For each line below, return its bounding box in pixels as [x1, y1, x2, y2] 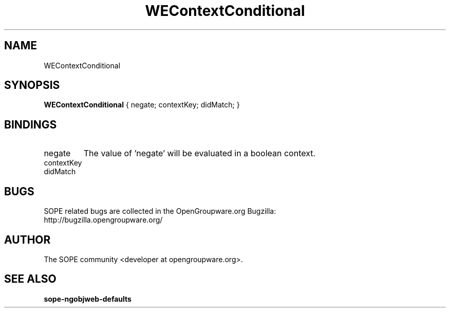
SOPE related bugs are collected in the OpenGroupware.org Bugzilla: [44, 207, 276, 216]
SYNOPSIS [4, 79, 60, 92]
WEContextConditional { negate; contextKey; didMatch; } [44, 100, 240, 109]
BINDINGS [4, 118, 57, 131]
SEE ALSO [4, 272, 57, 286]
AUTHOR [4, 233, 51, 246]
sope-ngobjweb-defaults [44, 294, 132, 303]
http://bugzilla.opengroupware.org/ [44, 215, 163, 225]
